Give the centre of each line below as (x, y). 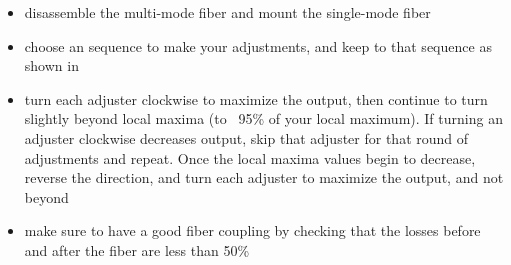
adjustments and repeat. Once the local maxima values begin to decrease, (250, 157)
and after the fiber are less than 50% (137, 249)
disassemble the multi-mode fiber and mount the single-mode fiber (227, 12)
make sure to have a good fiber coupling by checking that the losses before (252, 230)
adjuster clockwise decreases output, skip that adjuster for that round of (246, 137)
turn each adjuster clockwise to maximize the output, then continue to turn (256, 98)
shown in (51, 65)
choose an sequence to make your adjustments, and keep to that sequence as (258, 45)
